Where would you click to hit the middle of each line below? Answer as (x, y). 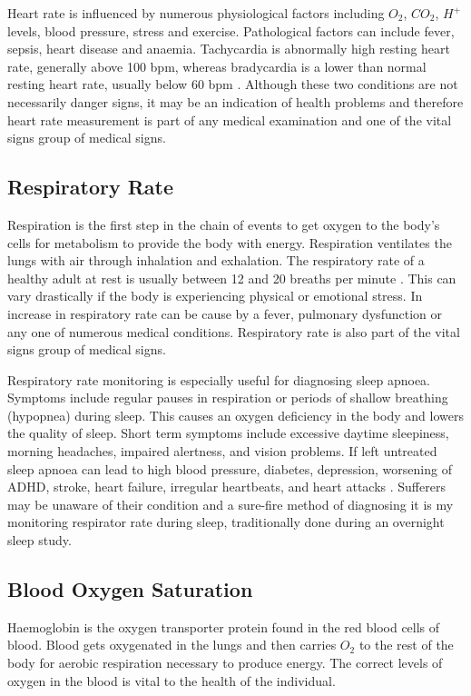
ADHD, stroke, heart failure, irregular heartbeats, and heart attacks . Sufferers (226, 487)
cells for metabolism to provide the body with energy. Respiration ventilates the (230, 242)
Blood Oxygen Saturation (130, 589)
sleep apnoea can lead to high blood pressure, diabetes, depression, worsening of (230, 468)
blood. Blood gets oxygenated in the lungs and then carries (172, 645)
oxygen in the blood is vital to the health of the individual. (172, 680)
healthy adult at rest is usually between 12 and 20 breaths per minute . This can (232, 278)
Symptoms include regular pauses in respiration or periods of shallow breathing (228, 398)
